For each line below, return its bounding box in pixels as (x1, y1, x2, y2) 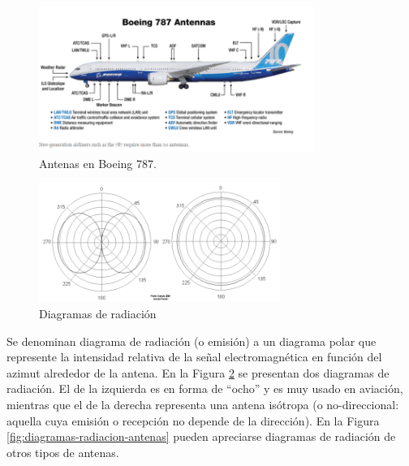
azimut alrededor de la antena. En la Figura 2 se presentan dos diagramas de (6, 364, 390, 381)
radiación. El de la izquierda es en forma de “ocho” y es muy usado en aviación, (6, 380, 403, 397)
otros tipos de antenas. (6, 443, 119, 460)
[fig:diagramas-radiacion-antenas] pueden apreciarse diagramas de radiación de (6, 428, 396, 445)
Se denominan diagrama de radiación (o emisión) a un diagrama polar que (6, 332, 377, 349)
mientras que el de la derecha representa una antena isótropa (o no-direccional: (6, 395, 399, 412)
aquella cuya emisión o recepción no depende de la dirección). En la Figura (6, 412, 380, 429)
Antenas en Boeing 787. (39, 154, 157, 171)
